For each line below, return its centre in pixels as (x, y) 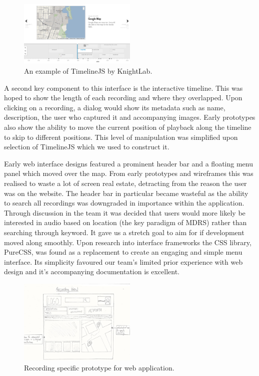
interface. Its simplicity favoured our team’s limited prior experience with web (123, 261)
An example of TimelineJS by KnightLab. (88, 71)
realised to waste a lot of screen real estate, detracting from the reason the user (125, 183)
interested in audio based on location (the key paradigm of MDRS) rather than (125, 222)
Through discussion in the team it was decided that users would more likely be (125, 212)
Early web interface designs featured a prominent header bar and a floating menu (128, 163)
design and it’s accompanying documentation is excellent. (92, 271)
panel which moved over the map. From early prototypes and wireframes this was (129, 173)
